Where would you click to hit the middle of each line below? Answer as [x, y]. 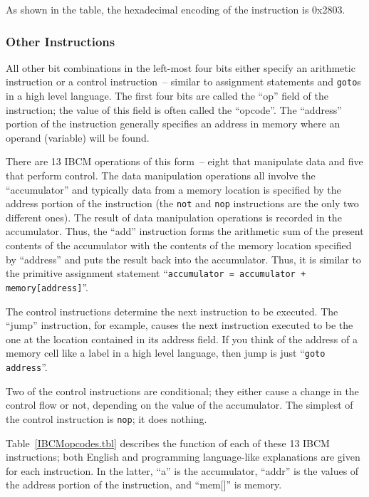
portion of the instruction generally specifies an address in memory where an [173, 124]
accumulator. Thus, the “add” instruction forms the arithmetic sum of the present [185, 231]
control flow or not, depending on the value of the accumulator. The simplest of [180, 405]
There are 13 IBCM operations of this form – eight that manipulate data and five [184, 161]
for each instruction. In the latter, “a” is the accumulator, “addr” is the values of [182, 470]
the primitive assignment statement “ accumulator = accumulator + [156, 273]
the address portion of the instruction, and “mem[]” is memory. [144, 485]
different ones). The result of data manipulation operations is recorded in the [174, 217]
